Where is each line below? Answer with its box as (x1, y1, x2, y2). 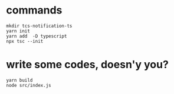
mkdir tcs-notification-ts (6, 23, 73, 29)
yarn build (6, 77, 33, 83)
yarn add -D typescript (6, 33, 67, 39)
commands (6, 4, 63, 17)
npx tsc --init (6, 38, 44, 44)
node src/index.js (6, 82, 51, 88)
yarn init (6, 28, 31, 34)
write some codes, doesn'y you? (6, 58, 169, 71)
